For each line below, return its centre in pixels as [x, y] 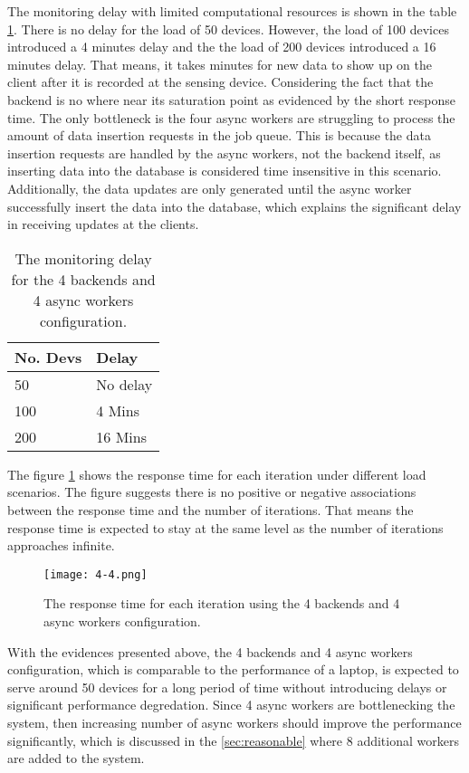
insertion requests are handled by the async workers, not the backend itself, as [224, 153]
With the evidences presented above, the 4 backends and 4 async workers [210, 651]
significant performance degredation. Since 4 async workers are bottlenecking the [231, 705]
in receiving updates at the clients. [103, 224]
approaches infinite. [61, 545]
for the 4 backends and [83, 279]
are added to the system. [76, 758]
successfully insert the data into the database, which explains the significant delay [234, 206]
